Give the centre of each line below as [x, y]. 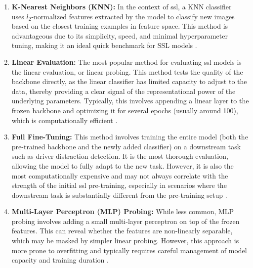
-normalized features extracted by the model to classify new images [133, 16]
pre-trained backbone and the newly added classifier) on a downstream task [126, 146]
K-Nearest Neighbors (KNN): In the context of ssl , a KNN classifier [122, 6]
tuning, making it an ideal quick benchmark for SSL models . [104, 45]
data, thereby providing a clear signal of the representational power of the [124, 91]
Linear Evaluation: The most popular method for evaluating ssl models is [126, 62]
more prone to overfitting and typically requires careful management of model [129, 250]
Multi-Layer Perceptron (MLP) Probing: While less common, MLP [123, 211]
